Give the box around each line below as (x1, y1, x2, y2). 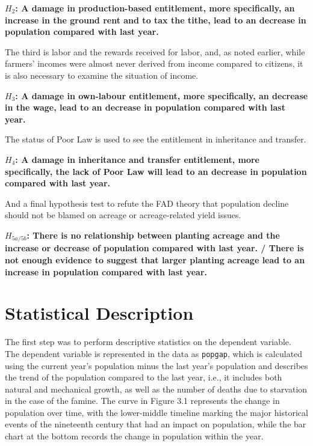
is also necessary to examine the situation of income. (5, 69, 199, 81)
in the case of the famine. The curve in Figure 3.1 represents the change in (5, 394, 280, 407)
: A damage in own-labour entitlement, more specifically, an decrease (15, 89, 308, 102)
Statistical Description (5, 301, 194, 325)
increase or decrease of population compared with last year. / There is (5, 242, 304, 254)
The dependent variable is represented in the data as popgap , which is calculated (5, 347, 303, 359)
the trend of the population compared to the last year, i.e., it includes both (5, 371, 282, 383)
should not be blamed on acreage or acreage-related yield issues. (5, 209, 241, 221)
